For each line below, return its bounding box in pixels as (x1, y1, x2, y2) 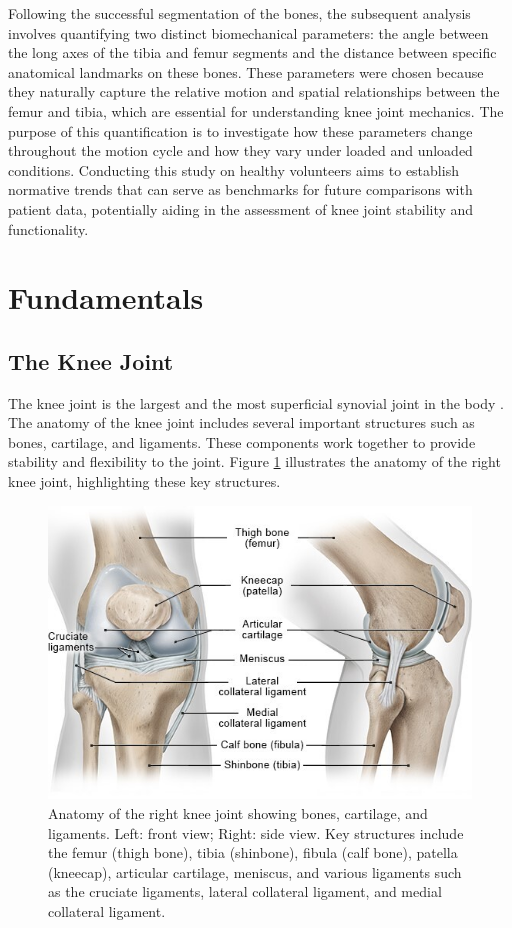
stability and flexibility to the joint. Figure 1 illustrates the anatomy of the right (8, 451, 501, 472)
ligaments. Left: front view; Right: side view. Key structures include (48, 822, 464, 843)
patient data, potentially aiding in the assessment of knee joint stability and (8, 198, 474, 219)
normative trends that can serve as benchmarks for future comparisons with (8, 179, 473, 200)
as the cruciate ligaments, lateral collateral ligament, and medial (48, 881, 442, 902)
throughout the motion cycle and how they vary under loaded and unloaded (8, 140, 473, 161)
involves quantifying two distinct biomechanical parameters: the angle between (8, 22, 489, 43)
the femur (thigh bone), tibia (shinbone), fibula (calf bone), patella (48, 842, 458, 863)
